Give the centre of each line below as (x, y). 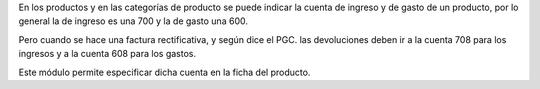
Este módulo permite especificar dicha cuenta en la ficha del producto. (164, 72)
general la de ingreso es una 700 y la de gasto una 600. (133, 21)
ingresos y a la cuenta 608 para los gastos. (107, 54)
